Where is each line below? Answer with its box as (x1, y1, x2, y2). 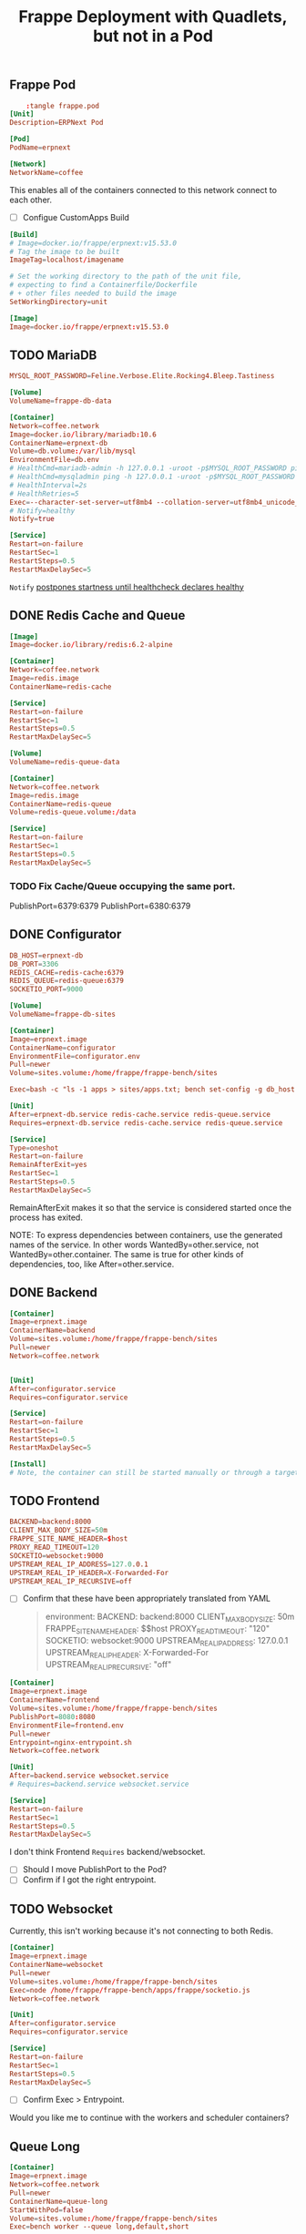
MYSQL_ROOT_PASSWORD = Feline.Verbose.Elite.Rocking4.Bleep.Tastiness (9, 372, 275, 381)
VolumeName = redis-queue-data (9, 758, 120, 767)
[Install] (9, 1460, 47, 1469)
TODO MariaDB (9, 347, 97, 363)
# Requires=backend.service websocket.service (9, 1779, 189, 1789)
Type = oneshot (9, 1143, 59, 1153)
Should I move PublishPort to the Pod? (22, 1864, 167, 1875)
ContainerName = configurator (9, 1043, 117, 1052)
